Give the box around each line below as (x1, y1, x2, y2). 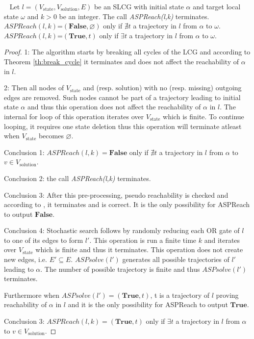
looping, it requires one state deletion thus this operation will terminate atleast (4, 121, 242, 131)
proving (216, 289, 239, 300)
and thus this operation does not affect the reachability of (27, 102, 201, 112)
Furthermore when (4, 289, 60, 300)
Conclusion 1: (4, 147, 45, 157)
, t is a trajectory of (150, 289, 210, 300)
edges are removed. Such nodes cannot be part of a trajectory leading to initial (4, 92, 241, 102)
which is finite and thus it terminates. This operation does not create (35, 244, 243, 255)
